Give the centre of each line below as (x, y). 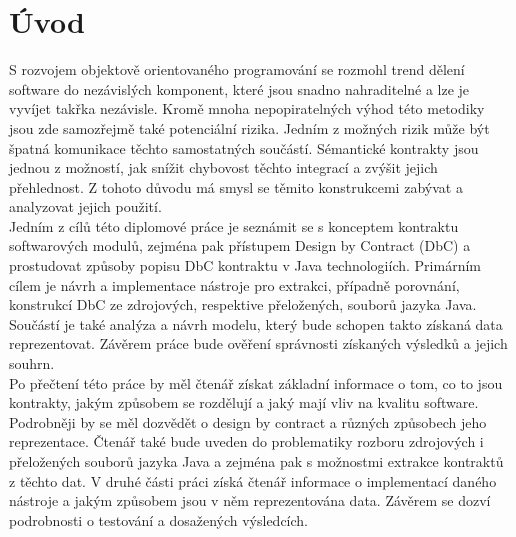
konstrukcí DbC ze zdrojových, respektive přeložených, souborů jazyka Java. (243, 304)
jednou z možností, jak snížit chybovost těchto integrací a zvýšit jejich (223, 167)
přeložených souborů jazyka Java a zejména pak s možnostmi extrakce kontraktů (256, 461)
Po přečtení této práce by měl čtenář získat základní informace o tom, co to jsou (256, 382)
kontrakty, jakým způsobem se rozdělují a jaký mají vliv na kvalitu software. (244, 402)
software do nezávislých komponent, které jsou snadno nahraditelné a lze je (239, 88)
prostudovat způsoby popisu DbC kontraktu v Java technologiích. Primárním (245, 265)
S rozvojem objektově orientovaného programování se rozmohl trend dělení (237, 69)
